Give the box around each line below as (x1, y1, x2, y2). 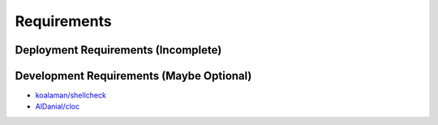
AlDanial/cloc (35, 101, 80, 111)
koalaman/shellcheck (35, 90, 107, 101)
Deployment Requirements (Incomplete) (15, 43, 222, 57)
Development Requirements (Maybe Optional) (15, 69, 252, 83)
